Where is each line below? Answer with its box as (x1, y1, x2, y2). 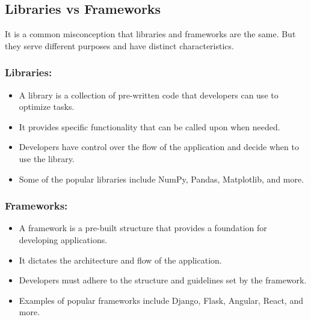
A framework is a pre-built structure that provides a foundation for (19, 222, 267, 234)
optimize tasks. (19, 100, 75, 113)
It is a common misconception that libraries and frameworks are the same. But (5, 28, 296, 40)
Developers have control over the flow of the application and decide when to (19, 140, 299, 153)
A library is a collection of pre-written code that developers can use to (19, 88, 279, 101)
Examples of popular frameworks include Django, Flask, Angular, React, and (19, 294, 303, 306)
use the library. (19, 152, 75, 165)
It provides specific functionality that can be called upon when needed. (19, 120, 280, 133)
